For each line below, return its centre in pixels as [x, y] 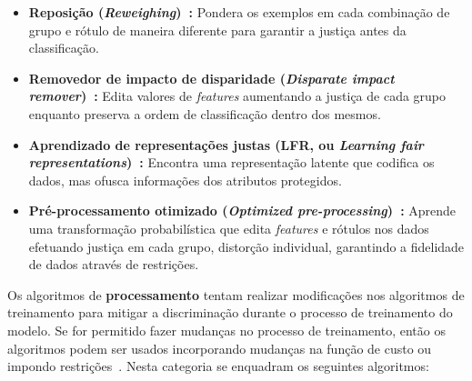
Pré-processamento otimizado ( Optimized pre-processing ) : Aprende [242, 211]
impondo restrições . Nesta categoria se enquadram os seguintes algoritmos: [218, 366]
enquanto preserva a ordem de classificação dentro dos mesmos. [205, 113]
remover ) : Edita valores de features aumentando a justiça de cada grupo [237, 96]
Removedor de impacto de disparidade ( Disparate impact [211, 78]
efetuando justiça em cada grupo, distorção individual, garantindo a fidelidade [246, 246]
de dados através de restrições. [114, 264]
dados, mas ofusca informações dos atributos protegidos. [185, 180]
